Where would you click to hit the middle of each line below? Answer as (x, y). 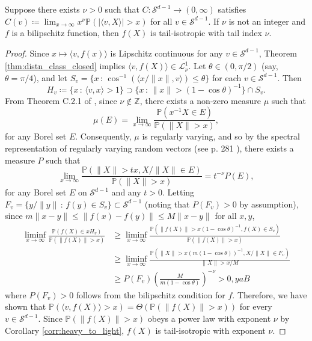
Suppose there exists (42, 9)
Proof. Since (27, 53)
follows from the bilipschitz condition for (151, 294)
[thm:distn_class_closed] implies (65, 66)
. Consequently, (103, 136)
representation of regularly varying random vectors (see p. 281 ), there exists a (149, 148)
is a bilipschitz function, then (65, 33)
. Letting (179, 192)
